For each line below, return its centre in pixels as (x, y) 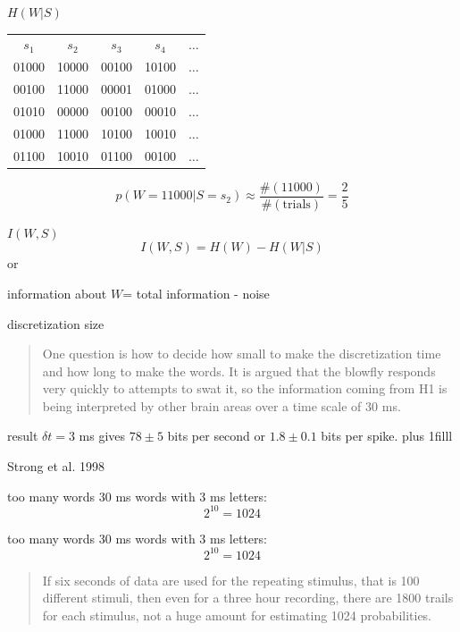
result (23, 436)
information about (57, 293)
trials (297, 204)
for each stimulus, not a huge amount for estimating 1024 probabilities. (237, 615)
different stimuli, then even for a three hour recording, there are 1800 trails (248, 598)
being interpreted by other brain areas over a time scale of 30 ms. (222, 405)
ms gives (102, 436)
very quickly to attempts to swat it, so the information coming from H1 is (245, 388)
